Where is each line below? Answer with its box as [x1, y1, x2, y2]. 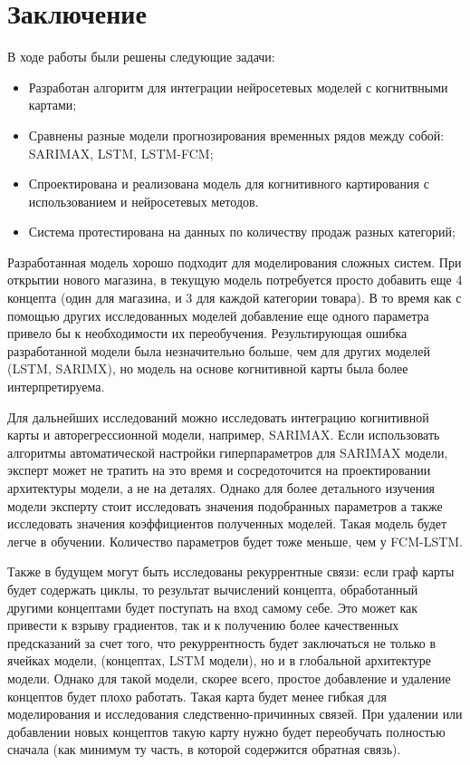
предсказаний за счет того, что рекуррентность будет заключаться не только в [7, 633, 436, 652]
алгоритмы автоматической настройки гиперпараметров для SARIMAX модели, [7, 442, 448, 461]
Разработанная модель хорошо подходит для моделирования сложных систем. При [7, 252, 462, 271]
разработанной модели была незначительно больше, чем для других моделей [7, 341, 430, 360]
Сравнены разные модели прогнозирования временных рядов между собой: [28, 125, 445, 144]
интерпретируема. [7, 377, 105, 396]
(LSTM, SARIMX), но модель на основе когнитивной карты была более [7, 359, 408, 378]
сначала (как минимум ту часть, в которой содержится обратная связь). [7, 740, 401, 759]
